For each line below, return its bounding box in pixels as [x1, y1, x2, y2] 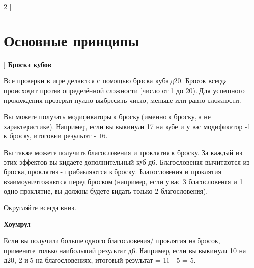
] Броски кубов [4, 59, 52, 69]
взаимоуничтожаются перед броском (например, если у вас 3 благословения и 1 [4, 176, 243, 186]
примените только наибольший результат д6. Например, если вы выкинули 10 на [4, 245, 246, 255]
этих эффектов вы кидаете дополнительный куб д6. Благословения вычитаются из [4, 157, 250, 167]
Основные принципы [4, 30, 139, 50]
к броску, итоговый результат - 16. [4, 131, 108, 141]
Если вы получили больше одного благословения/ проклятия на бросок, [4, 235, 220, 246]
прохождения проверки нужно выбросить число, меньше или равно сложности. [4, 95, 241, 105]
